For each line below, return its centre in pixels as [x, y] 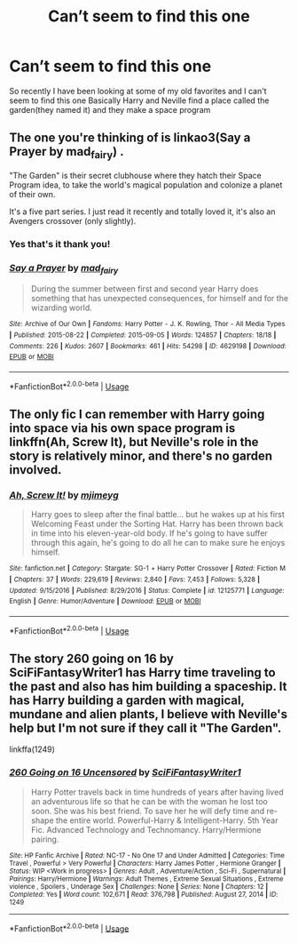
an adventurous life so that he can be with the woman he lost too [149, 801]
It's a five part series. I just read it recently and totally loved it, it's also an [142, 212]
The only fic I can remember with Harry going [137, 415]
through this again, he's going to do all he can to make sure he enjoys [158, 543]
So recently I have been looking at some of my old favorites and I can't [138, 91]
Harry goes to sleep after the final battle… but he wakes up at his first [158, 515]
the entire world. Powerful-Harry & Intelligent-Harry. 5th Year [167, 820]
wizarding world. [62, 308]
